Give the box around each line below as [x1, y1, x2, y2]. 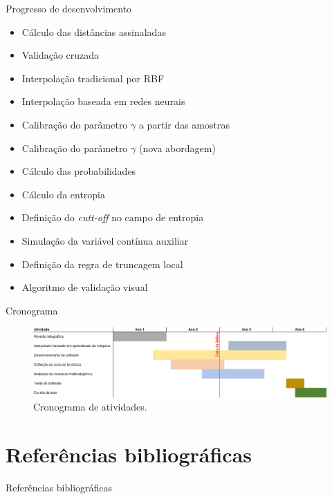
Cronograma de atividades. [33, 399, 147, 414]
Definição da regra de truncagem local [21, 256, 183, 271]
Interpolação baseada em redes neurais [21, 94, 185, 109]
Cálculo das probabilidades [21, 164, 136, 178]
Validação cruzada [21, 48, 100, 62]
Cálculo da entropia [21, 187, 106, 201]
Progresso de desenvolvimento [6, 1, 132, 15]
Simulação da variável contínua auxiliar [21, 233, 189, 247]
